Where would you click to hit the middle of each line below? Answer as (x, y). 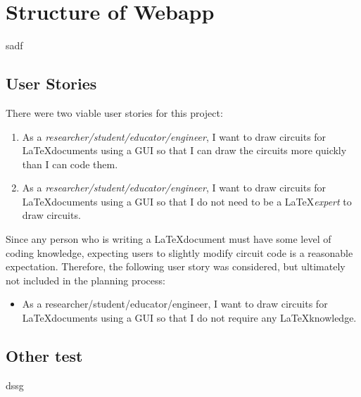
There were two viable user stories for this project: (114, 112)
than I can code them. (70, 164)
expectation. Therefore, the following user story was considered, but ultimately (176, 266)
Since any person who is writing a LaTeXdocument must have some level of (169, 239)
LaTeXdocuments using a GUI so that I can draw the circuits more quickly (184, 150)
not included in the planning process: (85, 280)
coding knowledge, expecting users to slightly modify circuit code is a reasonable (179, 252)
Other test (44, 356)
